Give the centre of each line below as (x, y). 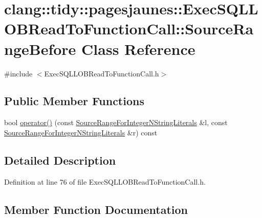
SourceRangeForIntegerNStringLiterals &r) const (81, 132)
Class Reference (138, 48)
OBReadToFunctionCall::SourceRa (129, 28)
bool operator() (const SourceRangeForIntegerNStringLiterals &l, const (116, 122)
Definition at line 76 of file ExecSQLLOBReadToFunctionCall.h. (105, 181)
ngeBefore (40, 48)
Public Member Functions (74, 101)
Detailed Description (60, 160)
